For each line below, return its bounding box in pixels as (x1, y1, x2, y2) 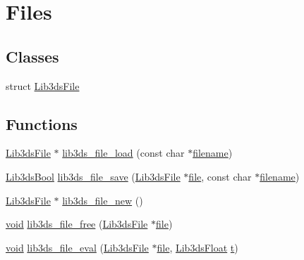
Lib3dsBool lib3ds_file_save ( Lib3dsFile (6, 169, 181, 183)
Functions (6, 112, 78, 134)
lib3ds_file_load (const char (62, 145, 185, 160)
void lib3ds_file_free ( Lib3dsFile (6, 216, 148, 231)
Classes (6, 45, 59, 67)
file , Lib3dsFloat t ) (157, 240, 238, 254)
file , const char (188, 169, 252, 183)
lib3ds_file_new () (62, 193, 143, 207)
